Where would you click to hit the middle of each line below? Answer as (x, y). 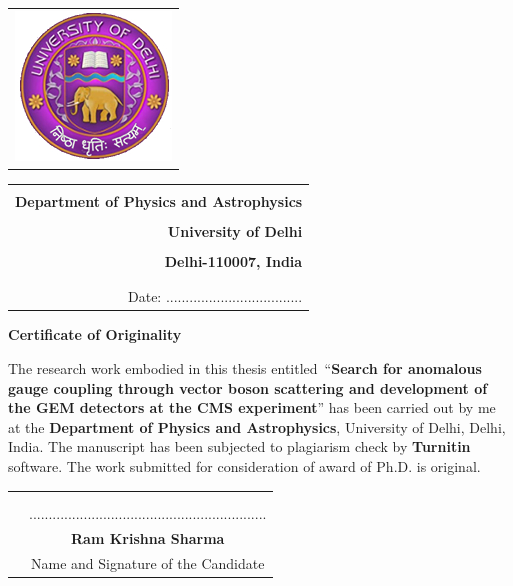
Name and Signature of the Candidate (148, 562)
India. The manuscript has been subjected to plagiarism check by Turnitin (239, 446)
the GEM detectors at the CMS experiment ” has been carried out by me (252, 407)
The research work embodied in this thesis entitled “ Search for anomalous (245, 368)
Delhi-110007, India (233, 261)
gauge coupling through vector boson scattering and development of (248, 387)
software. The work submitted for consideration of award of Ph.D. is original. (244, 466)
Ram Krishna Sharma (147, 537)
